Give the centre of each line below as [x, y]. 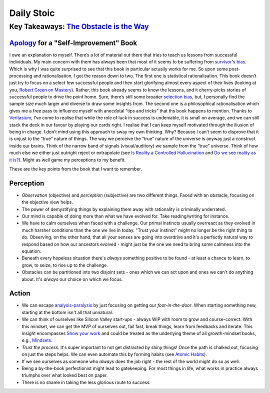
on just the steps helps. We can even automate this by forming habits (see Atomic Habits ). [114, 354]
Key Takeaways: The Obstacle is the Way [79, 26]
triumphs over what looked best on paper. [65, 375]
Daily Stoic [32, 13]
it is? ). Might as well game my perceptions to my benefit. [67, 159]
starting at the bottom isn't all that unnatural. [67, 312]
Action [20, 293]
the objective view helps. [47, 202]
